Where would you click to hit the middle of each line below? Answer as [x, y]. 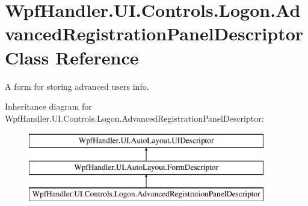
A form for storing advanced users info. [77, 86]
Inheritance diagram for [48, 106]
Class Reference [72, 57]
